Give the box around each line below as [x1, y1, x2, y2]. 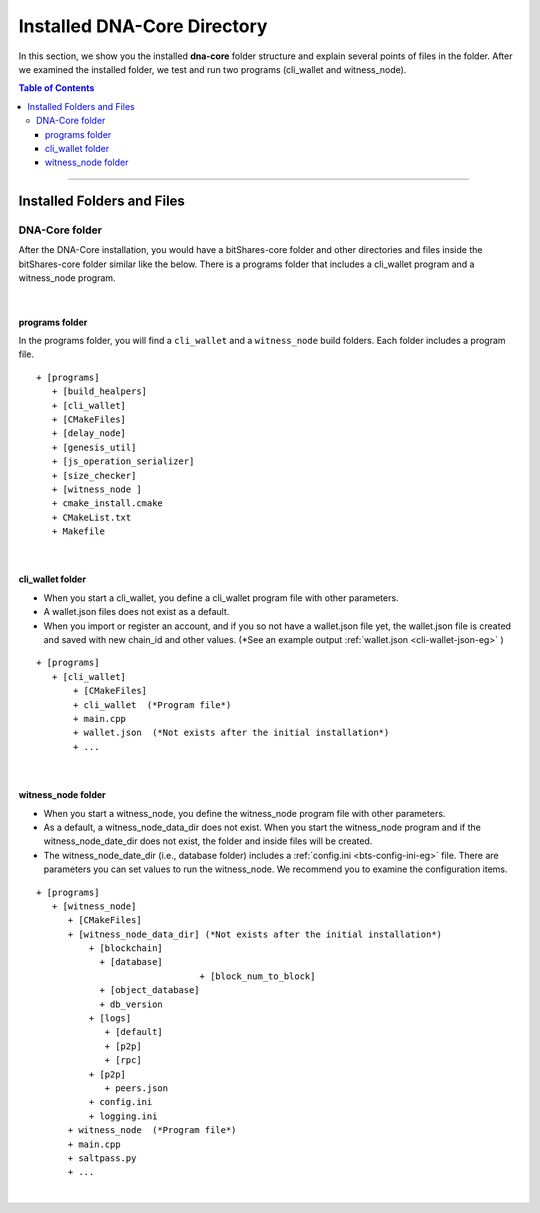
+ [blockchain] [88, 943, 164, 954]
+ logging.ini [88, 1110, 158, 1122]
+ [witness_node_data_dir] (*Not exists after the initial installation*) [67, 928, 443, 940]
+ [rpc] [104, 1055, 142, 1066]
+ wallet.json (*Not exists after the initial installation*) [73, 727, 390, 739]
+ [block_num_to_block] [199, 970, 316, 982]
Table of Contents [18, 82, 95, 94]
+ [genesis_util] [51, 441, 137, 453]
